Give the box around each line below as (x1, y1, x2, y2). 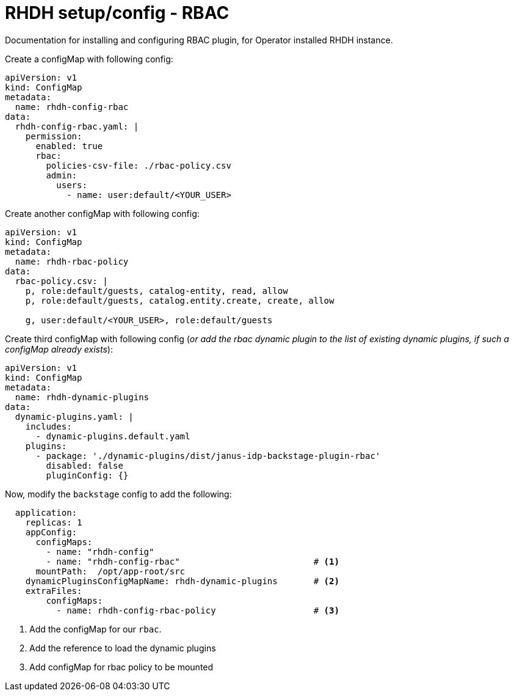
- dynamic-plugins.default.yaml (35, 431, 190, 441)
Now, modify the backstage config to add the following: (5, 488, 232, 499)
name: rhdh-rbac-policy (15, 256, 129, 266)
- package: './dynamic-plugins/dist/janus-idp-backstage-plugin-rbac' (35, 450, 381, 461)
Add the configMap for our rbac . (29, 623, 162, 634)
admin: (46, 170, 78, 180)
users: (56, 180, 87, 190)
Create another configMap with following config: (5, 208, 200, 219)
